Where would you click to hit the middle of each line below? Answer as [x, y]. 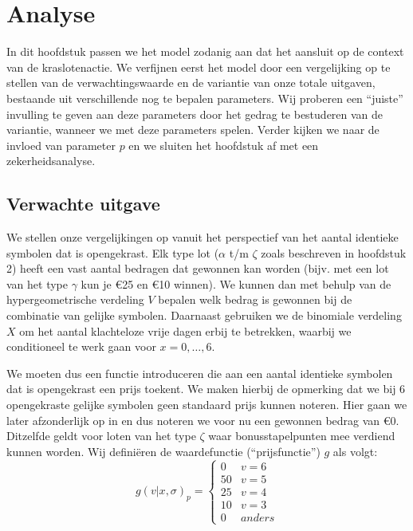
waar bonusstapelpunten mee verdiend [302, 436]
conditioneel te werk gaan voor [81, 346]
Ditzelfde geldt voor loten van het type [101, 436]
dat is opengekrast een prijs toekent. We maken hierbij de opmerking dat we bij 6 [206, 389]
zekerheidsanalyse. [51, 161]
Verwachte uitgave [83, 204]
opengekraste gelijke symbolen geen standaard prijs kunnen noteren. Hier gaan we [207, 405]
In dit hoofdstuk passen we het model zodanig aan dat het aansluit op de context [205, 51]
